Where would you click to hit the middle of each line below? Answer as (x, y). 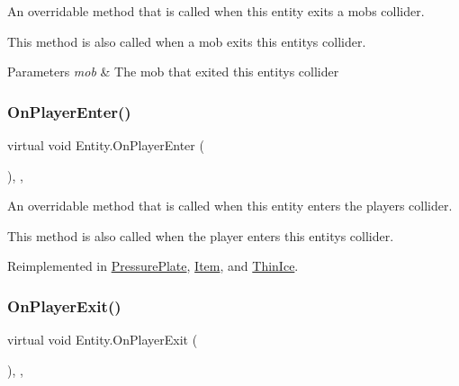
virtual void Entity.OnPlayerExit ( (103, 340)
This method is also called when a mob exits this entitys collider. (187, 41)
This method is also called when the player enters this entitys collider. (201, 235)
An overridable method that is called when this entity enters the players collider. (230, 206)
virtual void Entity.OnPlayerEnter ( (106, 145)
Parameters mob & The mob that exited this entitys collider (173, 72)
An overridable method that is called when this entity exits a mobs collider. (216, 11)
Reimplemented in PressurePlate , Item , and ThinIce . (153, 266)
